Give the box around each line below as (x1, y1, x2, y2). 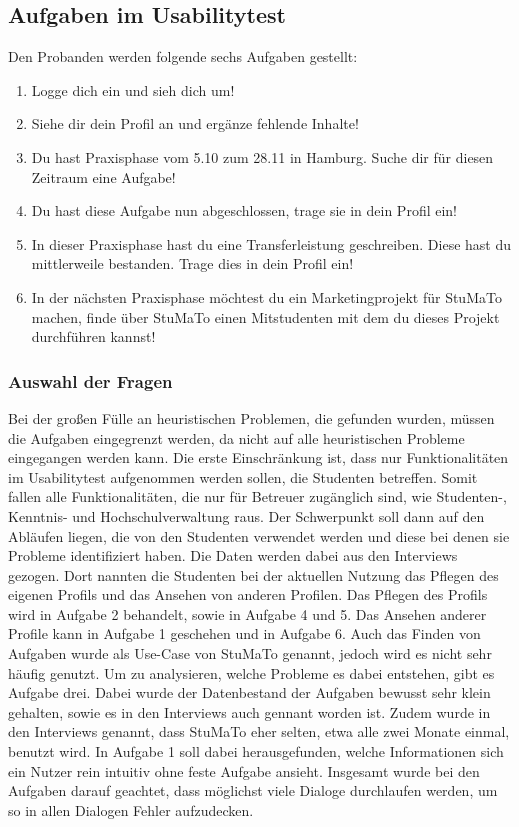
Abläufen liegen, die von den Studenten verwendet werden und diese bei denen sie (8, 525, 510, 546)
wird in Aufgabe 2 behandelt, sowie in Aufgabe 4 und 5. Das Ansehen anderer (8, 603, 487, 624)
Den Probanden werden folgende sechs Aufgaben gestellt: (8, 46, 358, 67)
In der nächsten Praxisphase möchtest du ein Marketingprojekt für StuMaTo (31, 286, 502, 307)
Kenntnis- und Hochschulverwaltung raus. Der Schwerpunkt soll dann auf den (8, 505, 485, 526)
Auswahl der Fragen (8, 368, 173, 393)
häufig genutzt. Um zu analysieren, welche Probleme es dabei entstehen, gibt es (8, 662, 495, 683)
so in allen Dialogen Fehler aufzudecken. (8, 799, 254, 820)
